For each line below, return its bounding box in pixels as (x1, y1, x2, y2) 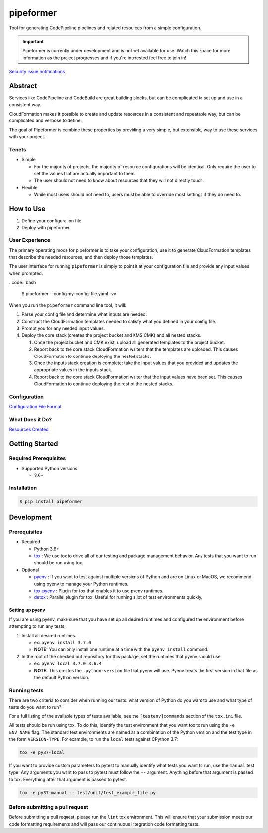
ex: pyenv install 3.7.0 (34, 639, 91, 645)
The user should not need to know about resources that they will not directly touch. (34, 177, 204, 184)
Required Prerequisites (9, 455, 66, 462)
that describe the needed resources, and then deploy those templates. (9, 254, 153, 260)
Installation (9, 484, 37, 491)
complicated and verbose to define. (9, 118, 82, 124)
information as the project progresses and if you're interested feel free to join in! (22, 55, 186, 61)
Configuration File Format (9, 404, 62, 410)
